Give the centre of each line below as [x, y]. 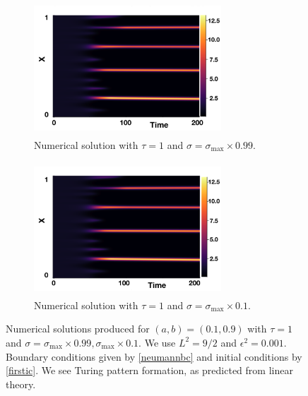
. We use [157, 342]
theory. [21, 384]
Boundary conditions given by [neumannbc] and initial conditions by [154, 356]
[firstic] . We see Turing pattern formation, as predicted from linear [149, 370]
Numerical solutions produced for [78, 329]
